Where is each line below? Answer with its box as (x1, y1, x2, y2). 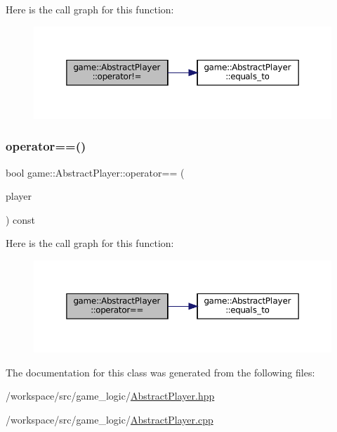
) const (6, 212, 36, 227)
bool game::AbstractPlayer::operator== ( (6, 165, 185, 179)
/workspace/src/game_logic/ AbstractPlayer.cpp (6, 412, 213, 426)
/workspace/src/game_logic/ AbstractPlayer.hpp (6, 388, 215, 403)
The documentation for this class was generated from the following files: (6, 364, 315, 379)
